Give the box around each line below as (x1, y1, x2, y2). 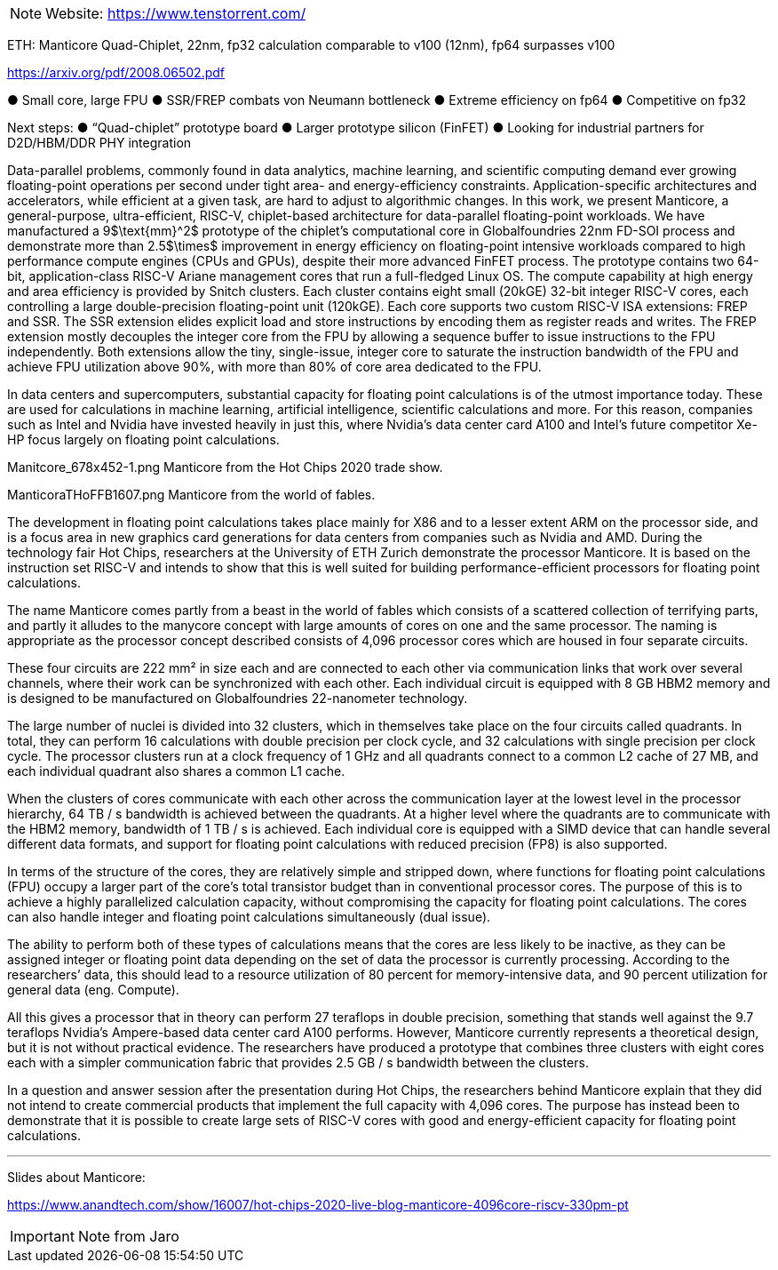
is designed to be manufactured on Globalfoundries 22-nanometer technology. (7, 691, 468, 706)
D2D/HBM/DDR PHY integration (7, 135, 192, 150)
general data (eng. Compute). (7, 982, 179, 997)
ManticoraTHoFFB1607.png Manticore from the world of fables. (7, 487, 376, 502)
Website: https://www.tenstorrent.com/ (45, 4, 306, 22)
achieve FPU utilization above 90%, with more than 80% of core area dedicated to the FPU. (7, 359, 542, 374)
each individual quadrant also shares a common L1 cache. (7, 763, 345, 779)
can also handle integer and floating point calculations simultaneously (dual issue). (7, 909, 491, 924)
